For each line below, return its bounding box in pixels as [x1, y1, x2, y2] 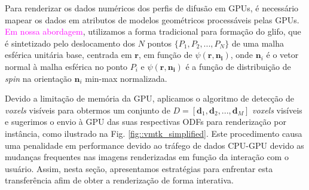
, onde [230, 48, 253, 61]
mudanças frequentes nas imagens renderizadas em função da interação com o [5, 151, 289, 163]
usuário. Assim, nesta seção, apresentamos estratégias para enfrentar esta [5, 162, 273, 174]
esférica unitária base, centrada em [5, 48, 132, 61]
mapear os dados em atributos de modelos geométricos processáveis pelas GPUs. [5, 13, 299, 26]
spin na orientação [5, 72, 72, 84]
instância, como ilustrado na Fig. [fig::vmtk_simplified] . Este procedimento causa [5, 127, 302, 139]
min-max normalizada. [85, 72, 167, 84]
